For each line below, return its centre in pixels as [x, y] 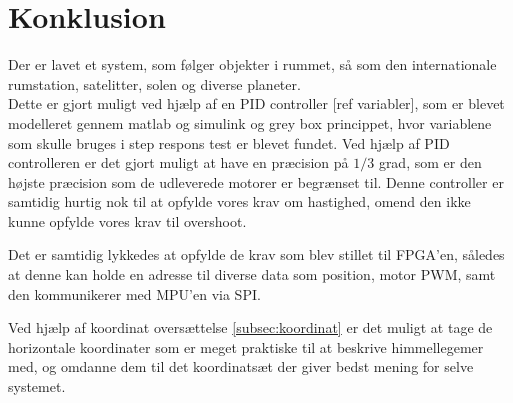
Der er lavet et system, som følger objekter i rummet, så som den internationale [252, 64]
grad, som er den [430, 162]
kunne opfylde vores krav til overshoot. [127, 220]
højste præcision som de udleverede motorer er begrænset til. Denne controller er [256, 181]
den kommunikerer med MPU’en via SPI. [134, 293]
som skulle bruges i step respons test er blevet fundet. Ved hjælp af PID [229, 142]
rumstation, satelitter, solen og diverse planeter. [154, 83]
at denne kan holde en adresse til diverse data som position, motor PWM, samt [252, 274]
